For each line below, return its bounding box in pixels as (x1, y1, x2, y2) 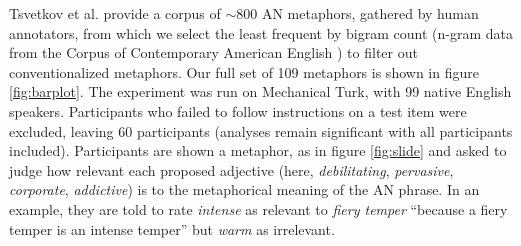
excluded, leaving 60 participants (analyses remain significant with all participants (9, 120, 513, 141)
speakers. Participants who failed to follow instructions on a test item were (9, 100, 467, 121)
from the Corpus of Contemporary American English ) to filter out (9, 42, 418, 63)
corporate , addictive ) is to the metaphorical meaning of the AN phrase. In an (9, 179, 480, 200)
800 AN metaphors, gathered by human (236, 3, 479, 23)
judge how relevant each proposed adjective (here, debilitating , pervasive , (9, 159, 454, 180)
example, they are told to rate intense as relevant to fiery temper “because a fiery (9, 198, 508, 219)
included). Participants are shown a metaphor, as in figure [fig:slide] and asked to (9, 140, 507, 161)
